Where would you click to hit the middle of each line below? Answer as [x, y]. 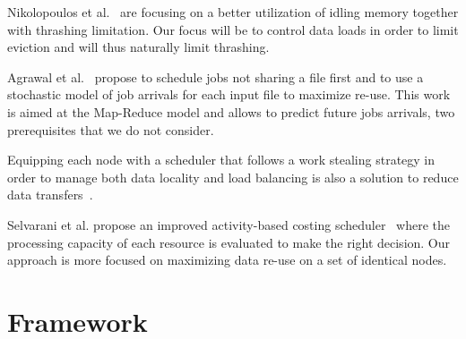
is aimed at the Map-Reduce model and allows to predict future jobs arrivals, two [231, 111]
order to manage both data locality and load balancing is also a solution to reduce [233, 177]
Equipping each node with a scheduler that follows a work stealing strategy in [221, 160]
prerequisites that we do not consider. [111, 129]
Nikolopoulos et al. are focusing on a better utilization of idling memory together [233, 12]
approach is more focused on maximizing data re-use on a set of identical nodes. [227, 260]
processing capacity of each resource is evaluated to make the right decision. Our [229, 242]
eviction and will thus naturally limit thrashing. [138, 47]
